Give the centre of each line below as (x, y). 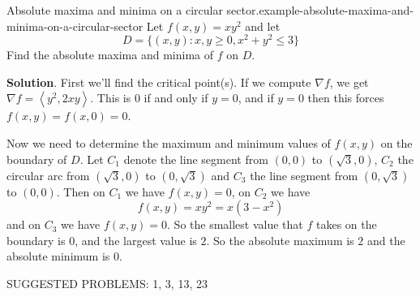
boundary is (36, 240)
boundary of (37, 159)
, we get (349, 82)
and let (263, 26)
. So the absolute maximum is (280, 240)
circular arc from (48, 175)
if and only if (176, 98)
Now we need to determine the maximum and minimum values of (169, 143)
